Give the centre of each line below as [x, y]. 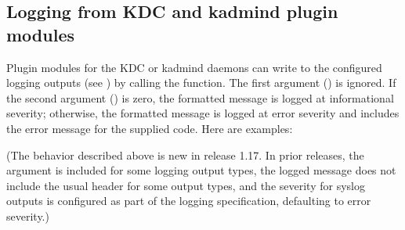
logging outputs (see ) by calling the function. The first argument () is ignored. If [201, 83]
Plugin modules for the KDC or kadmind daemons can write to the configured [194, 67]
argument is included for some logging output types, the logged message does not [201, 170]
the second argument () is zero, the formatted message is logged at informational [200, 97]
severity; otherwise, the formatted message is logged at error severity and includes [203, 113]
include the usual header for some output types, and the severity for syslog [186, 185]
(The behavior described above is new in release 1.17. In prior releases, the [185, 155]
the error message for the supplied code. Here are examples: [150, 128]
